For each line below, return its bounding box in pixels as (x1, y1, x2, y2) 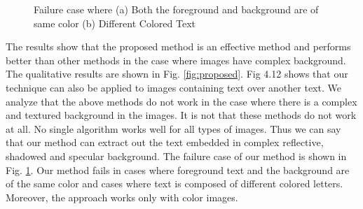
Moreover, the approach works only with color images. (6, 189, 238, 204)
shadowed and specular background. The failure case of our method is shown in (6, 148, 347, 163)
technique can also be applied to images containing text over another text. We (6, 80, 341, 94)
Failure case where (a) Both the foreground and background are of (34, 2, 319, 16)
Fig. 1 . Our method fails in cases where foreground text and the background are (6, 162, 350, 177)
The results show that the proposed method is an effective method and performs (6, 39, 351, 54)
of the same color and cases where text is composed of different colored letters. (6, 176, 343, 191)
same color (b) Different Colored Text (34, 15, 196, 30)
